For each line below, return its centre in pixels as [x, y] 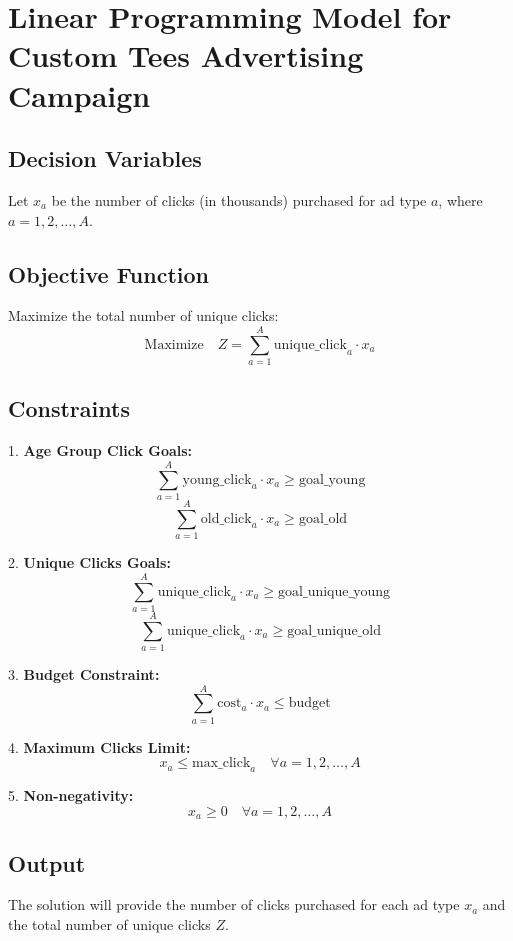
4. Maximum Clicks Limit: [99, 746]
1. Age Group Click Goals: [100, 450]
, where [460, 199]
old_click [226, 518]
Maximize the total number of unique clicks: [143, 315]
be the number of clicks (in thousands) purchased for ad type [239, 199]
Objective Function [109, 273]
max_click [221, 763]
